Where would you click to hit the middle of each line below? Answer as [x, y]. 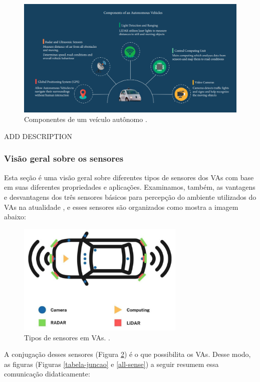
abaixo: [15, 217]
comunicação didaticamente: [47, 374]
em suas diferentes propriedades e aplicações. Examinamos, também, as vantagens [130, 187]
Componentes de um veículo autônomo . [86, 119]
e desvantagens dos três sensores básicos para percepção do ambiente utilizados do [130, 197]
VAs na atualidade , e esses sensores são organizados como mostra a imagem [121, 207]
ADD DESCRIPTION [38, 136]
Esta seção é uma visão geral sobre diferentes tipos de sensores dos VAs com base [129, 177]
